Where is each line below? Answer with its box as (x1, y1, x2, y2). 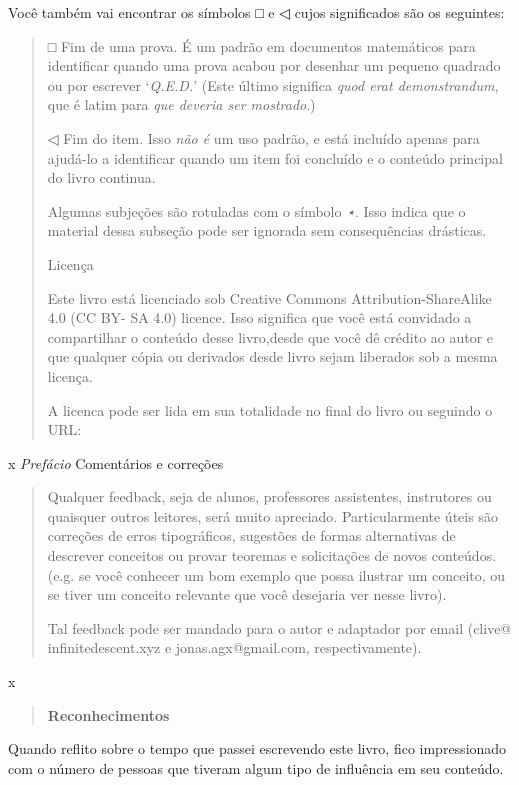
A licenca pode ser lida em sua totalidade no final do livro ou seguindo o (47, 399, 493, 420)
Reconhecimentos (47, 704, 170, 725)
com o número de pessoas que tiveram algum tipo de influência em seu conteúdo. (8, 757, 504, 778)
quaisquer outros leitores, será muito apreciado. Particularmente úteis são (47, 505, 498, 526)
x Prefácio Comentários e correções (8, 452, 224, 473)
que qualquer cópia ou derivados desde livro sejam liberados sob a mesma (47, 346, 498, 367)
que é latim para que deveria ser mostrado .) (47, 94, 316, 115)
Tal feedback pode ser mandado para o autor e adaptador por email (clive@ (47, 617, 512, 638)
